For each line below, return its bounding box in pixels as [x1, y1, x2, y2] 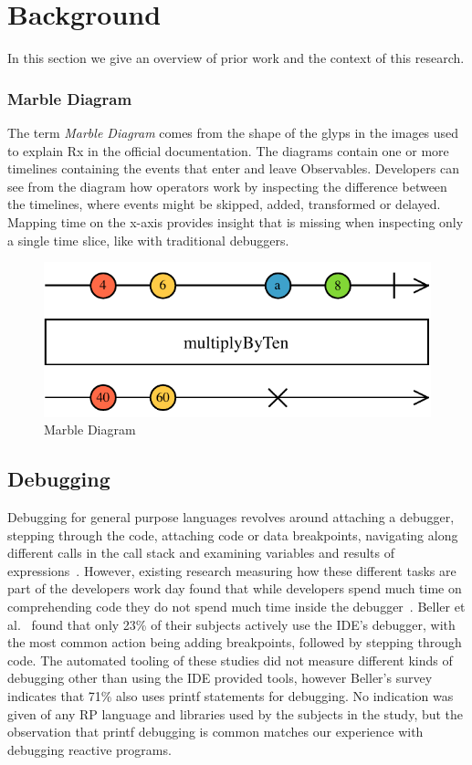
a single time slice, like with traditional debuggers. [7, 230, 289, 249]
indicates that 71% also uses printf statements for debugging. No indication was [7, 686, 454, 706]
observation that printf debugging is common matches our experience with [7, 722, 424, 741]
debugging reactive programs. [7, 739, 172, 759]
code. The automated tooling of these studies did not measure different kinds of [7, 650, 453, 669]
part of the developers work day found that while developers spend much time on [7, 579, 462, 598]
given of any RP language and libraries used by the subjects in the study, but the [7, 704, 464, 723]
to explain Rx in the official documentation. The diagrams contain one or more [7, 141, 449, 160]
